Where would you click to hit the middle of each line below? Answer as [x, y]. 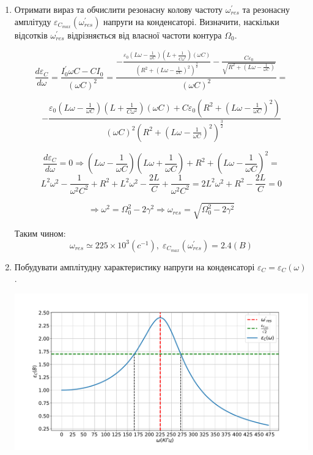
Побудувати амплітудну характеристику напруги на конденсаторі [134, 266]
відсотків [31, 35]
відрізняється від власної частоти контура [145, 35]
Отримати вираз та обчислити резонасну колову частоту [119, 9]
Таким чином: [40, 233]
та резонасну [266, 9]
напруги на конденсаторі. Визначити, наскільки [191, 21]
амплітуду [33, 21]
